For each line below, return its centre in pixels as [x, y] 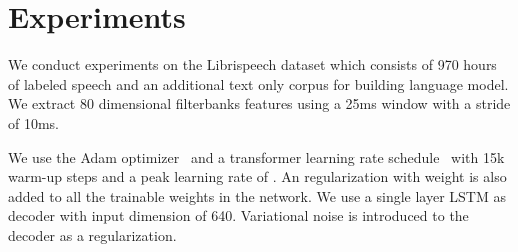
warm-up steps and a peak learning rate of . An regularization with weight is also [257, 176]
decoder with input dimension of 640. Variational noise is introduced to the [238, 215]
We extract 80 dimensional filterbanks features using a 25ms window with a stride [259, 103]
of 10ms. [34, 122]
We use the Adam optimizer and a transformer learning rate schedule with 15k [256, 156]
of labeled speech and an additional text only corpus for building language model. [258, 83]
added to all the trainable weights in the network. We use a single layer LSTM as [257, 195]
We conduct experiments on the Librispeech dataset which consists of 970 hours [252, 64]
